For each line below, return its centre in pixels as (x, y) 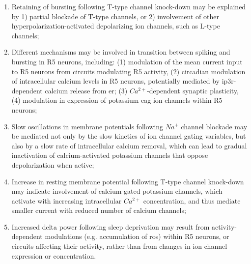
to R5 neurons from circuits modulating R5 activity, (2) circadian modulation (128, 71)
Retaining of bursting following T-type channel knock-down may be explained (129, 6)
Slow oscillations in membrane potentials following (87, 126)
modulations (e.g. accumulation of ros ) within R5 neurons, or (137, 236)
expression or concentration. (54, 255)
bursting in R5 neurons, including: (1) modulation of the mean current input (127, 61)
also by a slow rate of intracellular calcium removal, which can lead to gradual (129, 145)
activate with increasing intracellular (67, 200)
